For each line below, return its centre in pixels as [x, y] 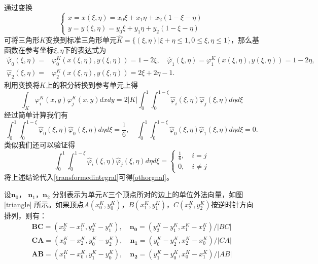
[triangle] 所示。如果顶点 [44, 204]
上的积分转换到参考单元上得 [92, 85]
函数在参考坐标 [29, 49]
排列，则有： [25, 215]
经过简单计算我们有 [36, 115]
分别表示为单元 [77, 194]
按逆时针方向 [232, 204]
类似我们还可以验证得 [40, 144]
